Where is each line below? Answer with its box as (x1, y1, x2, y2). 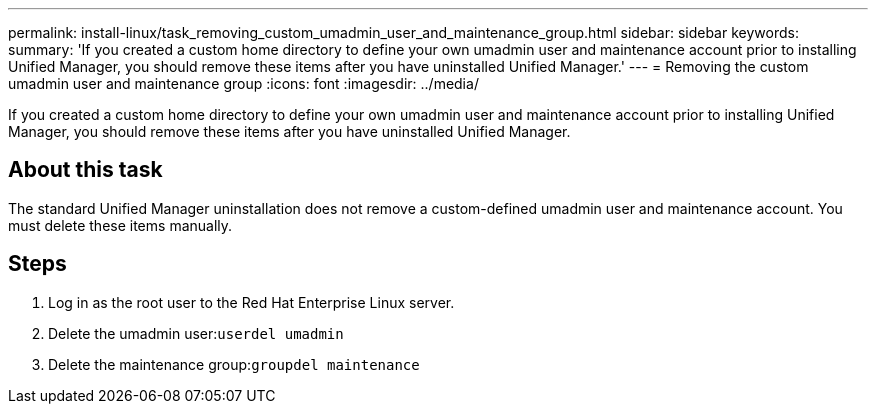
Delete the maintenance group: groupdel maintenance (48, 355, 420, 373)
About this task (8, 157, 163, 183)
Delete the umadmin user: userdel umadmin (48, 324, 344, 342)
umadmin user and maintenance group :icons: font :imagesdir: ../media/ (8, 75, 479, 92)
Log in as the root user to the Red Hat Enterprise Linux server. (48, 293, 455, 311)
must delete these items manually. (8, 216, 233, 234)
